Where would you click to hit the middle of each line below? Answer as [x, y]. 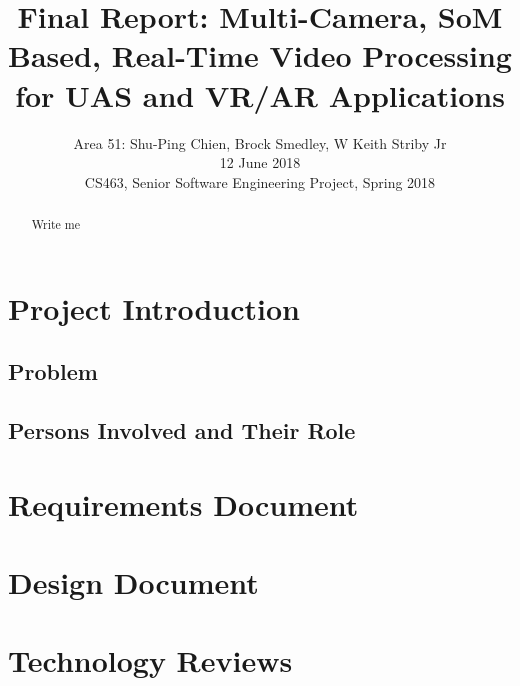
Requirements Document [183, 503]
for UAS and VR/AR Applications [260, 94]
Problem [53, 371]
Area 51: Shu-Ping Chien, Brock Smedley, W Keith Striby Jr [260, 142]
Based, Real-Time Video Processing [260, 55]
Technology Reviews [150, 660]
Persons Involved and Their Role [182, 430]
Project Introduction [154, 307]
